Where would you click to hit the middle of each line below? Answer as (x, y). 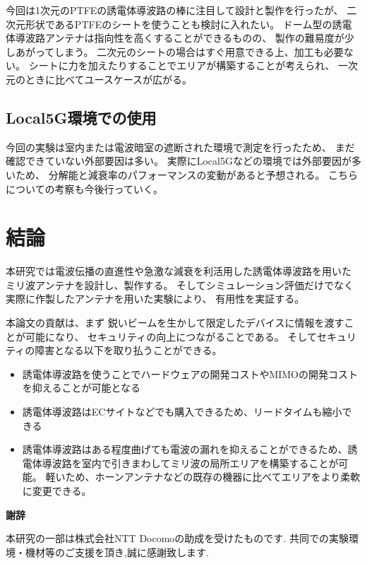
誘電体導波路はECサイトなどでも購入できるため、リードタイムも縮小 (182, 412)
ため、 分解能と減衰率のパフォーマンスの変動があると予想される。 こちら (187, 174)
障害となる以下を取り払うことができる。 (128, 350)
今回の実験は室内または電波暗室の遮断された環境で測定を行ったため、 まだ (180, 147)
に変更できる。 (57, 490)
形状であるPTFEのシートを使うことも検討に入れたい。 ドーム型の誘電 (188, 24)
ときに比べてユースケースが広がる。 (109, 79)
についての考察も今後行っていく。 (84, 188)
